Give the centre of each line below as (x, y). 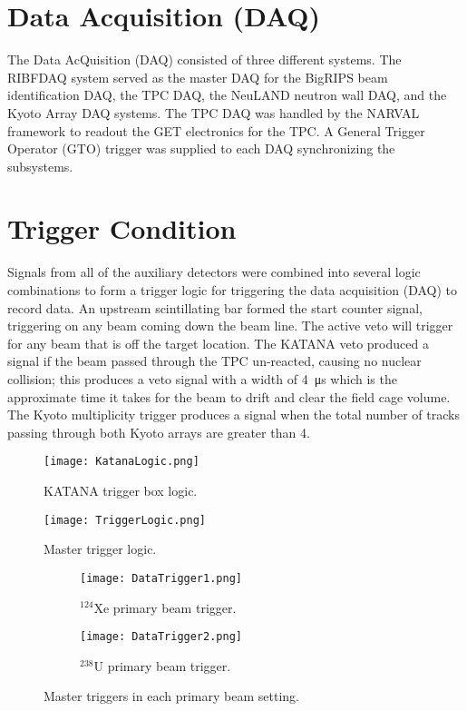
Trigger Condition (122, 228)
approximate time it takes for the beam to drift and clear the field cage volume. (229, 396)
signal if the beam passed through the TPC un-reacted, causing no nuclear (214, 361)
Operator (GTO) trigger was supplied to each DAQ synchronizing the (201, 148)
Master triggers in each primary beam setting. (171, 696)
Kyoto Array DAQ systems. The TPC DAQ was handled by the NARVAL (214, 112)
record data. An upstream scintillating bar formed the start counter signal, (215, 307)
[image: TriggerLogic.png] (125, 520)
